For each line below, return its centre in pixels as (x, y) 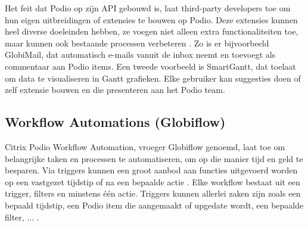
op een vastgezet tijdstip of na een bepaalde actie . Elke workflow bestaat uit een (153, 181)
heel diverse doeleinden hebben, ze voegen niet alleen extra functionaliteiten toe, (152, 31)
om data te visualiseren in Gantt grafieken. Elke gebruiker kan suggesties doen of (153, 78)
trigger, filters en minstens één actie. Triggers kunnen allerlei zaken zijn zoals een (153, 193)
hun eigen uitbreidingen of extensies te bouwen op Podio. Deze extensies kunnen (151, 19)
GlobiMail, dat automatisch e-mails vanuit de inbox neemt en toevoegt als (140, 55)
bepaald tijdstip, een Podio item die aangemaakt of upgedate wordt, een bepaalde (154, 205)
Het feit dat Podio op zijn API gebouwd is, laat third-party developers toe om (148, 8)
